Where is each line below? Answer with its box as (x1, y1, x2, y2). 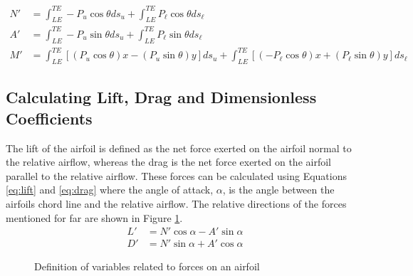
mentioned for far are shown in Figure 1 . (6, 210, 183, 225)
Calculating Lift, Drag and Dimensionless (6, 86, 317, 108)
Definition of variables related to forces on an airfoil (34, 259, 260, 274)
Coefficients (6, 107, 93, 129)
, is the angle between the (222, 182, 335, 197)
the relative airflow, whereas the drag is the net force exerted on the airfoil (6, 154, 331, 169)
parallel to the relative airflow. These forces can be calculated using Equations (6, 168, 347, 183)
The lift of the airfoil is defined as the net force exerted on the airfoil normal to (6, 140, 352, 155)
